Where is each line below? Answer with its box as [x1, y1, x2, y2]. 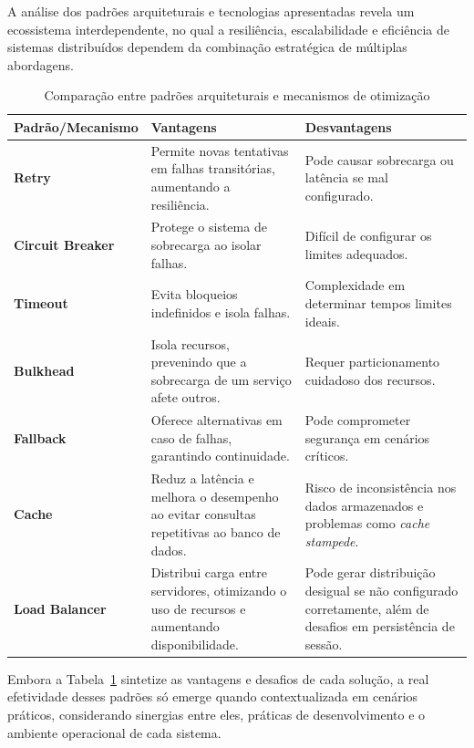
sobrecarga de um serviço [150, 369, 292, 389]
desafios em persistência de [304, 617, 455, 636]
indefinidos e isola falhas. [150, 302, 291, 321]
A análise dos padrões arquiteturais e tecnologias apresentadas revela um [7, 2, 415, 20]
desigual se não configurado [304, 580, 459, 599]
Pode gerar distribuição [304, 563, 436, 582]
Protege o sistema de [150, 217, 267, 236]
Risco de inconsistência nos [304, 477, 457, 496]
